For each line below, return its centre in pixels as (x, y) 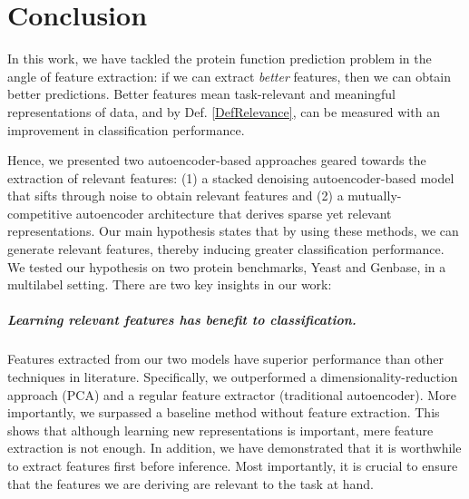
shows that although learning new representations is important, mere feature (220, 430)
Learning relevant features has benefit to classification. (182, 320)
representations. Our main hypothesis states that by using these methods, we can (233, 231)
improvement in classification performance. (126, 129)
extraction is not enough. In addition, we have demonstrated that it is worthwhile (234, 448)
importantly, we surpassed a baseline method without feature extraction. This (224, 412)
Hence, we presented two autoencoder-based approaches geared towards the (217, 160)
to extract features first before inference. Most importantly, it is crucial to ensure (233, 465)
